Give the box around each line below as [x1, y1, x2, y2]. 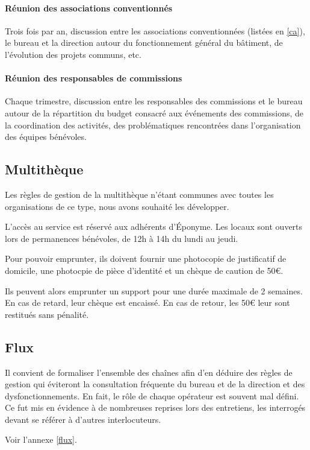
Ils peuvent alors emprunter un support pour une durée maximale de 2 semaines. [5, 284, 303, 297]
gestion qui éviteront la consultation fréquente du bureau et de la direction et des [5, 378, 305, 390]
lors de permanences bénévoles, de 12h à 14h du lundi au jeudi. [5, 232, 238, 244]
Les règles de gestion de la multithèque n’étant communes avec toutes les [5, 188, 274, 200]
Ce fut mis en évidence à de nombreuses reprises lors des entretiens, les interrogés [5, 401, 306, 414]
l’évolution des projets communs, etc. [5, 48, 141, 60]
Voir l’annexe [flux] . [5, 433, 77, 446]
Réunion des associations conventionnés [5, 1, 173, 14]
